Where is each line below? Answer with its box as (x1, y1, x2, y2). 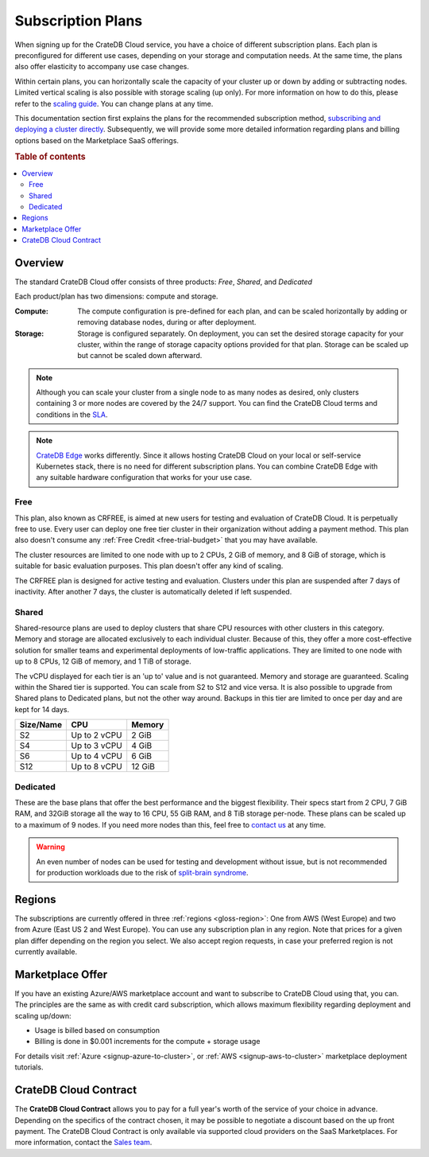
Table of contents (14, 151, 87, 162)
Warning (36, 842, 65, 851)
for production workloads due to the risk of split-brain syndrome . (36, 867, 249, 877)
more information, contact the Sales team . (14, 1138, 153, 1147)
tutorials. (14, 1062, 44, 1072)
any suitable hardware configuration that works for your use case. (36, 473, 252, 482)
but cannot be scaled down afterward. (77, 351, 203, 360)
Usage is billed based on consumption (34, 1026, 160, 1035)
